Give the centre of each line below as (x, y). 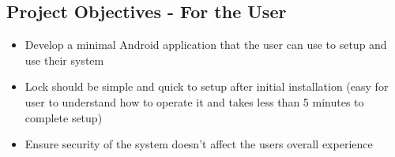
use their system (64, 60)
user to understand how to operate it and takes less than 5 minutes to (194, 101)
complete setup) (64, 117)
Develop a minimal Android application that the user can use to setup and (206, 45)
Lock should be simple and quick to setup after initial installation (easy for (207, 86)
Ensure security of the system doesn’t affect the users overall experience (199, 144)
